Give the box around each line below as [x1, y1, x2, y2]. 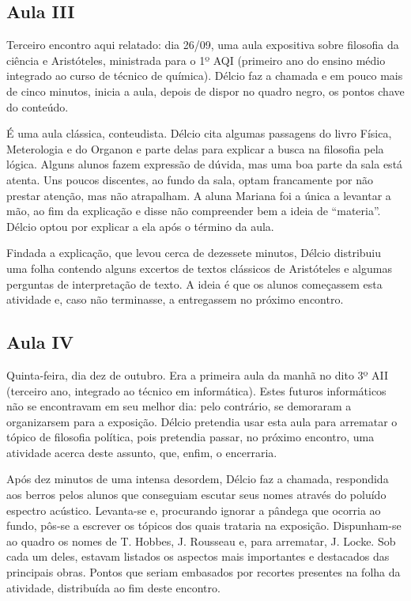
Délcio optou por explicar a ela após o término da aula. [6, 217, 274, 234]
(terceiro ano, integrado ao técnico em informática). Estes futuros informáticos [6, 382, 386, 399]
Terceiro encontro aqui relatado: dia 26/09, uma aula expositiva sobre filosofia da [6, 36, 399, 53]
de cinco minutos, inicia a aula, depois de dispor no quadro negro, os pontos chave [6, 82, 405, 99]
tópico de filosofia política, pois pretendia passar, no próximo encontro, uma [6, 429, 375, 445]
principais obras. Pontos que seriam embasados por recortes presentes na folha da [6, 564, 401, 580]
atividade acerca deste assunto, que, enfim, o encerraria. [6, 444, 277, 460]
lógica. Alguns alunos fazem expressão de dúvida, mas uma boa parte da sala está [6, 156, 403, 172]
